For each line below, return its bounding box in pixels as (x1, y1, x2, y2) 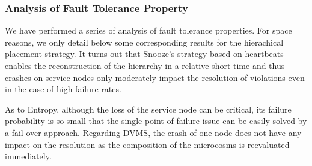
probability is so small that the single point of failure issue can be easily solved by (5, 114, 307, 127)
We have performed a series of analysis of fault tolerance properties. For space (5, 24, 292, 37)
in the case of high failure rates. (5, 83, 121, 95)
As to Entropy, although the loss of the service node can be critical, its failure (5, 102, 292, 115)
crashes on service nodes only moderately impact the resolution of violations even (5, 71, 305, 83)
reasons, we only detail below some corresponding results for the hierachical (5, 35, 284, 48)
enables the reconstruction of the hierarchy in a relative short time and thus (5, 59, 285, 71)
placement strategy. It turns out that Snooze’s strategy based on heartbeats (5, 47, 284, 60)
